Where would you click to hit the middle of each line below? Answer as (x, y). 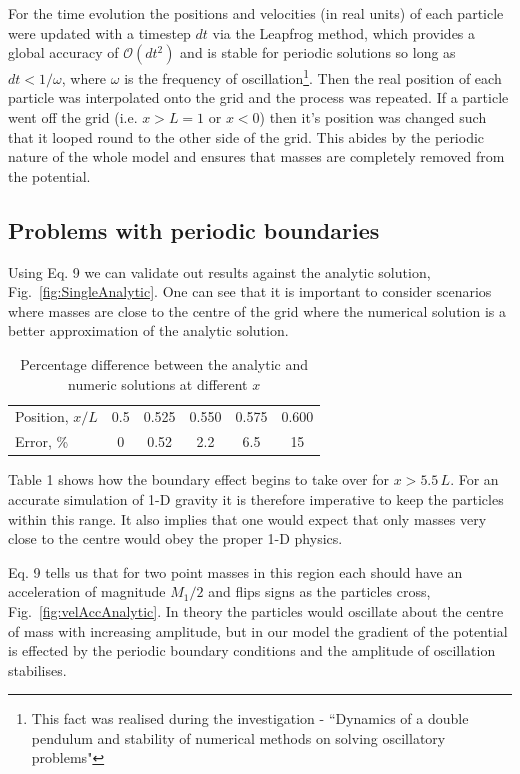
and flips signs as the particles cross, (319, 591)
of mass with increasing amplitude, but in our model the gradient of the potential (258, 630)
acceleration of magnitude (87, 591)
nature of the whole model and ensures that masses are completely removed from (256, 156)
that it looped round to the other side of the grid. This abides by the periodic (246, 136)
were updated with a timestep (99, 32)
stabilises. (37, 669)
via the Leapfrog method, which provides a (344, 32)
